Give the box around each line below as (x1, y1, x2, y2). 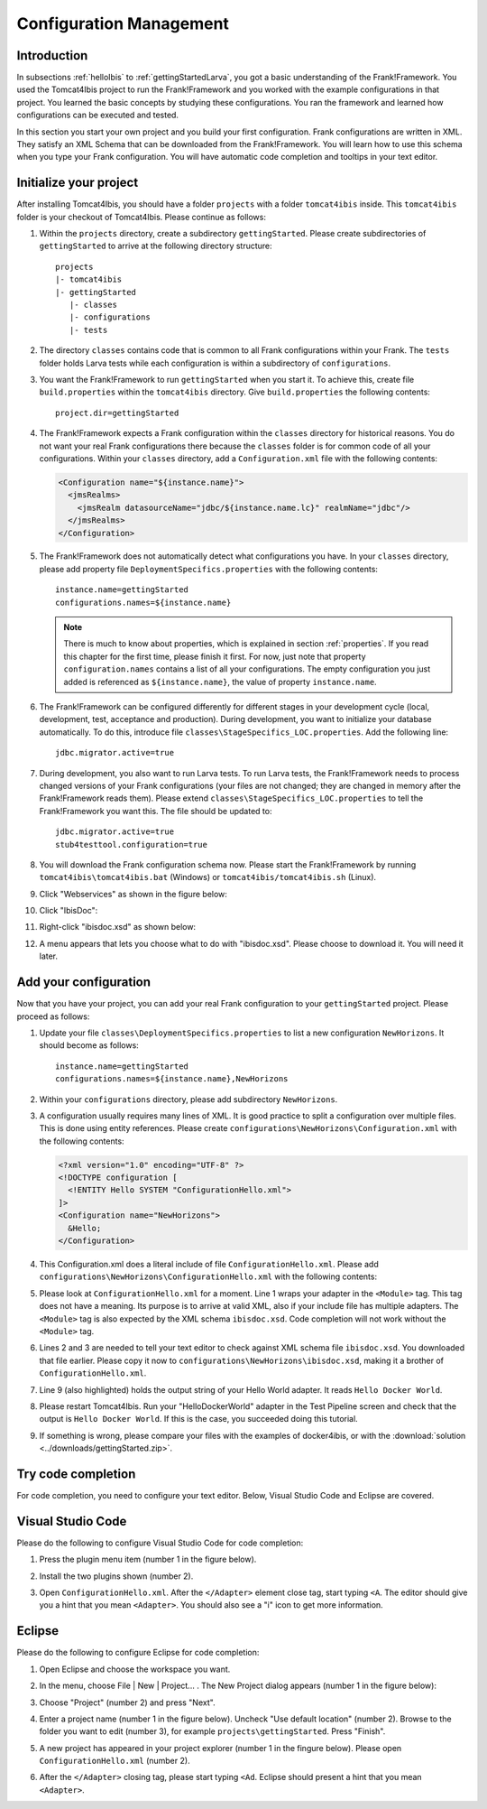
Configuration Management (16, 14, 230, 33)
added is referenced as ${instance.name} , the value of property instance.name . (63, 676, 378, 687)
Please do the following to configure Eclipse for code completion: (16, 1647, 260, 1658)
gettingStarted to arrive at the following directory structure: (39, 240, 272, 252)
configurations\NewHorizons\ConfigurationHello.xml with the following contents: (39, 1271, 378, 1282)
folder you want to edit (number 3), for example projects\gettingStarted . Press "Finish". (39, 1726, 386, 1737)
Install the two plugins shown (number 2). (39, 1571, 194, 1582)
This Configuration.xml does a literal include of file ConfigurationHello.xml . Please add (39, 1258, 379, 1269)
